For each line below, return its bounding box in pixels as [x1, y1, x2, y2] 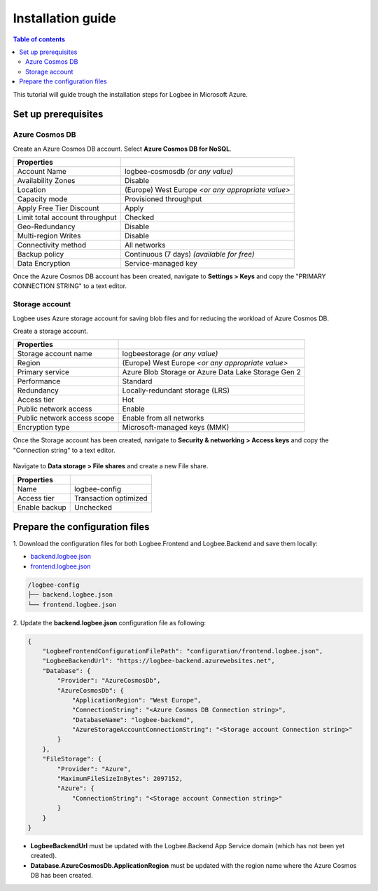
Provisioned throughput [124, 194, 202, 204]
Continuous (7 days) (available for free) [124, 250, 255, 259]
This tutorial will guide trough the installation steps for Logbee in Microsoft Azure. [13, 90, 248, 98]
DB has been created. [30, 871, 94, 880]
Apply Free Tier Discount [17, 203, 99, 213]
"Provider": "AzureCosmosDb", [57, 676, 161, 685]
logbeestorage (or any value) [122, 349, 218, 359]
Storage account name [17, 349, 92, 359]
